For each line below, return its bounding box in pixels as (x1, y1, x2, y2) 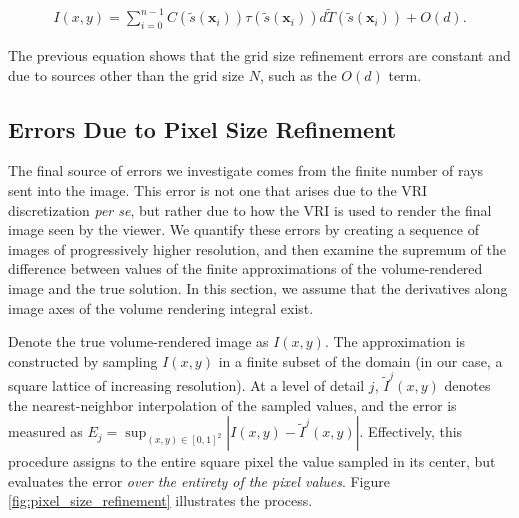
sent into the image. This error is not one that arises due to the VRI (8, 180, 428, 201)
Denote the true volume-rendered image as (8, 331, 269, 352)
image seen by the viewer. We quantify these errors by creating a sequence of (8, 219, 480, 240)
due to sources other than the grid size (8, 64, 244, 85)
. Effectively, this (359, 421, 463, 442)
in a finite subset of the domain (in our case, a (218, 350, 503, 371)
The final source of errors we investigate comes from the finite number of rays (8, 160, 484, 181)
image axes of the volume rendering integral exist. (8, 297, 314, 318)
